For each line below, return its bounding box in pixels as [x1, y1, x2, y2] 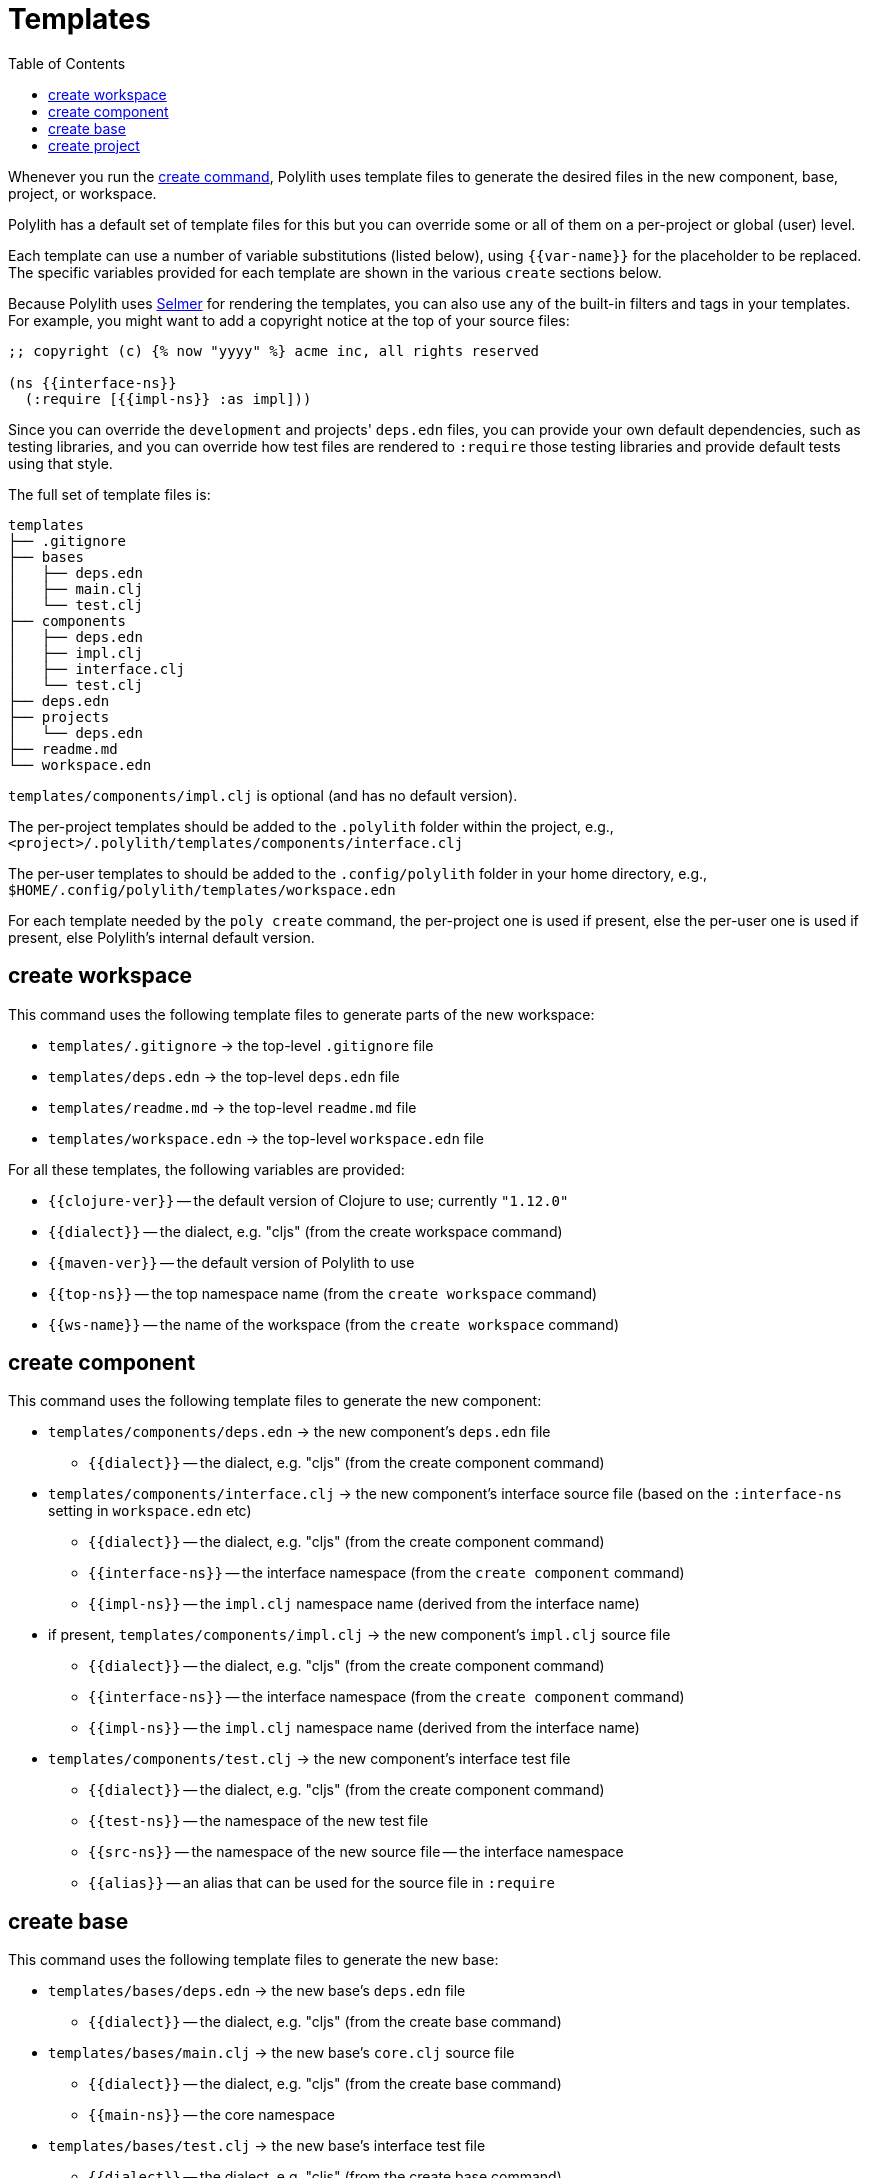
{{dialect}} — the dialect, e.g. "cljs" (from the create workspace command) [48, 1222, 563, 1240]
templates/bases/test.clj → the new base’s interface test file [48, 2137, 486, 2155]
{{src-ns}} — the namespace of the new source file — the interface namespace [88, 1843, 624, 1861]
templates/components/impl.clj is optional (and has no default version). [8, 786, 518, 804]
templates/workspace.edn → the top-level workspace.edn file [48, 1129, 484, 1147]
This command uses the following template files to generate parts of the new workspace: [8, 1005, 595, 1023]
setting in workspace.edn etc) [48, 1502, 252, 1520]
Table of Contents [8, 54, 126, 72]
